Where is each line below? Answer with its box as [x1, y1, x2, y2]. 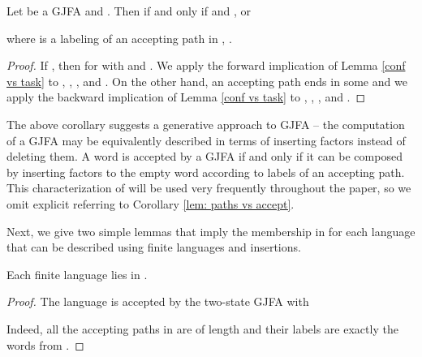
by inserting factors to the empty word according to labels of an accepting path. [6, 163, 405, 180]
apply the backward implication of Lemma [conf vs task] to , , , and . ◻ [6, 88, 366, 105]
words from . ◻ [6, 336, 84, 353]
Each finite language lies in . [6, 265, 148, 282]
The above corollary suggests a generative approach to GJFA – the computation [6, 115, 405, 132]
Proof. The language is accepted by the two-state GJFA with [6, 293, 309, 310]
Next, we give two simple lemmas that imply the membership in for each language [6, 222, 416, 239]
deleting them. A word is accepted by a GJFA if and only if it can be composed [6, 148, 403, 165]
